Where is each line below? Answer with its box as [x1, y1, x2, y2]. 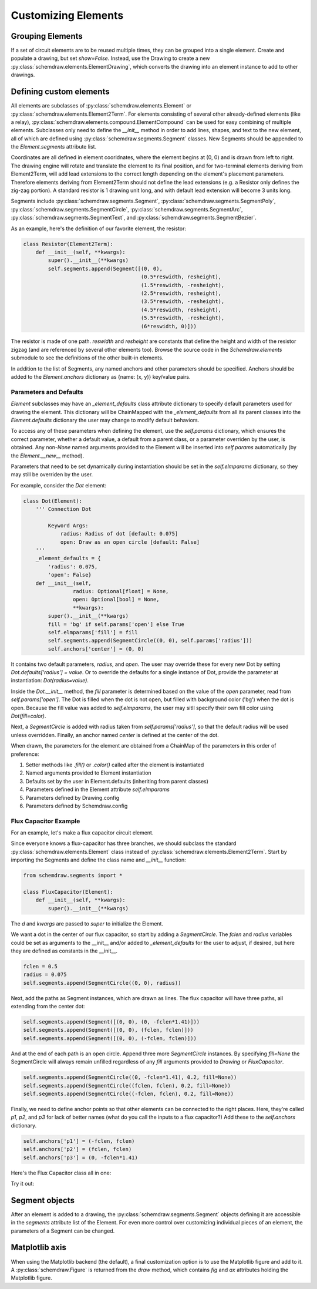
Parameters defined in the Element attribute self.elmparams [25, 786, 170, 793]
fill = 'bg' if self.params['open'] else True [48, 621, 184, 628]
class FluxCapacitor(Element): [23, 888, 114, 896]
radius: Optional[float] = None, [72, 588, 169, 594]
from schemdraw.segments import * [23, 872, 123, 879]
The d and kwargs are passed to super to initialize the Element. [11, 920, 164, 927]
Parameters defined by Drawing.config [25, 794, 120, 801]
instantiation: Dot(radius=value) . [11, 677, 89, 684]
